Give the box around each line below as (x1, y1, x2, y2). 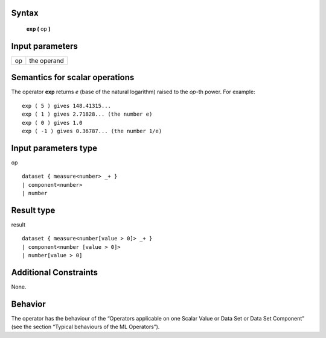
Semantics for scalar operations (11, 72, 135, 83)
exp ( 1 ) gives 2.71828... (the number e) (22, 111, 153, 117)
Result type (11, 205, 56, 215)
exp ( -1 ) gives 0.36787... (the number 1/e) (22, 128, 162, 134)
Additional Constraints (11, 267, 98, 277)
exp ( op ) (26, 25, 51, 33)
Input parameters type (11, 143, 98, 153)
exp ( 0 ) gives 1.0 (22, 119, 83, 126)
